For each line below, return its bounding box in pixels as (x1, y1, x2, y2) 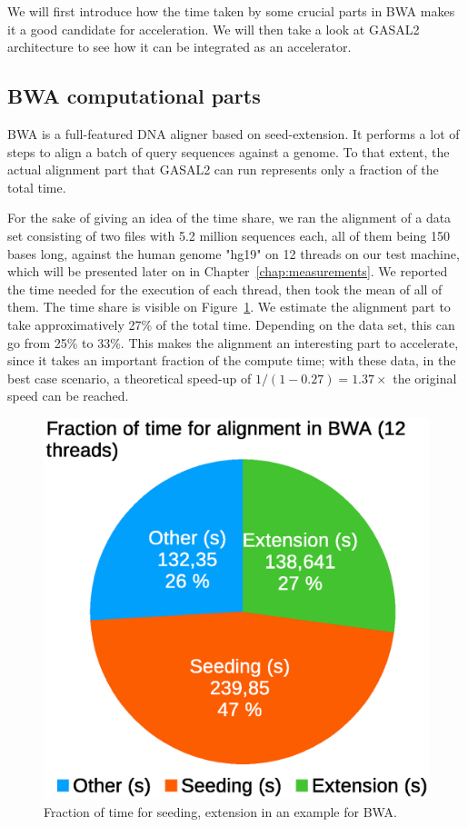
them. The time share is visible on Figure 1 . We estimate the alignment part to (7, 297, 451, 316)
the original (393, 368, 457, 387)
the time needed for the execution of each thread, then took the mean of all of (7, 279, 443, 298)
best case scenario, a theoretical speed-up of (7, 368, 252, 387)
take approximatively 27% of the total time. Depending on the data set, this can (7, 314, 455, 334)
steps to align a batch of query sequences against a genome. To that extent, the (7, 142, 450, 161)
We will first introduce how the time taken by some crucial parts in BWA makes (7, 2, 455, 20)
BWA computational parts (7, 82, 261, 110)
